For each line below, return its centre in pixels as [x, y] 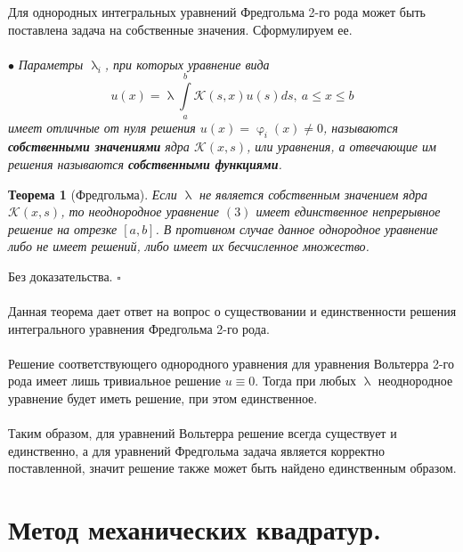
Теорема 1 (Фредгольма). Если [93, 194]
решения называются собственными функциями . [145, 163]
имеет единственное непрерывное [348, 211]
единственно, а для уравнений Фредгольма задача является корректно [197, 450]
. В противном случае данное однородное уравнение [296, 228]
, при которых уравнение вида [187, 64]
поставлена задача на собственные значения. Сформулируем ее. [180, 29]
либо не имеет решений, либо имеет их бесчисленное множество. [189, 246]
